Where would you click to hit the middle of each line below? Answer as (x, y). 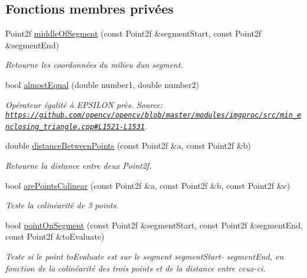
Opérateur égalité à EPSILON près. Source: (84, 104)
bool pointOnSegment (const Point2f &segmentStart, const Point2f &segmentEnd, (154, 225)
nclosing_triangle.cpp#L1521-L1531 (75, 127)
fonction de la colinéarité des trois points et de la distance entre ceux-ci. (135, 268)
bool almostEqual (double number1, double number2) (102, 84)
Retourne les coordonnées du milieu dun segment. (94, 65)
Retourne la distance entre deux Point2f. (79, 166)
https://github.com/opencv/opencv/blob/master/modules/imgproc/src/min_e (153, 115)
